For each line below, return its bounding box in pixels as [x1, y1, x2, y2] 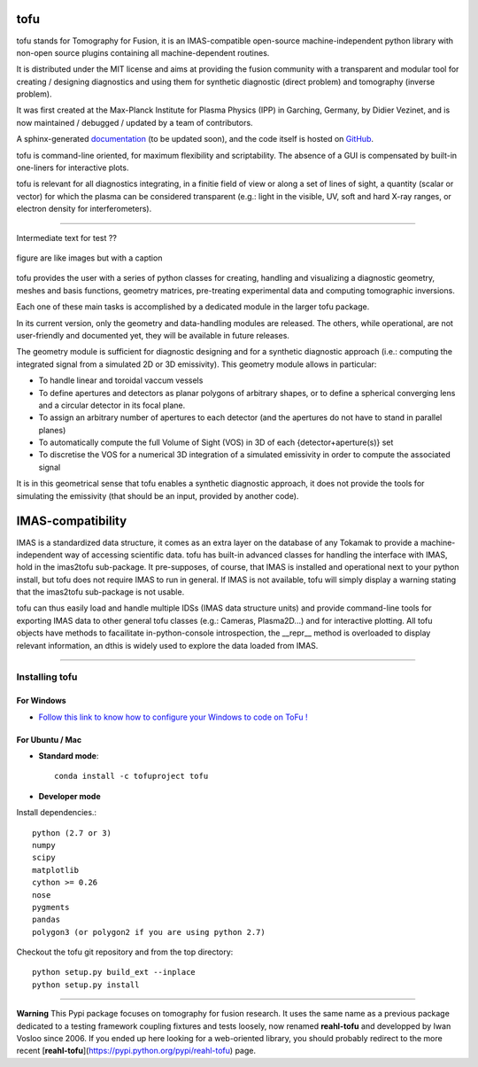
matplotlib [32, 865, 80, 875]
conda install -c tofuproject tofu [54, 771, 209, 782]
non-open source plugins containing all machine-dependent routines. [16, 47, 270, 58]
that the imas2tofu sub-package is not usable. [16, 587, 185, 597]
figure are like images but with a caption [16, 253, 163, 263]
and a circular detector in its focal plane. [38, 400, 186, 410]
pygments [32, 902, 70, 912]
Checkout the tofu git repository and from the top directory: [16, 946, 234, 957]
